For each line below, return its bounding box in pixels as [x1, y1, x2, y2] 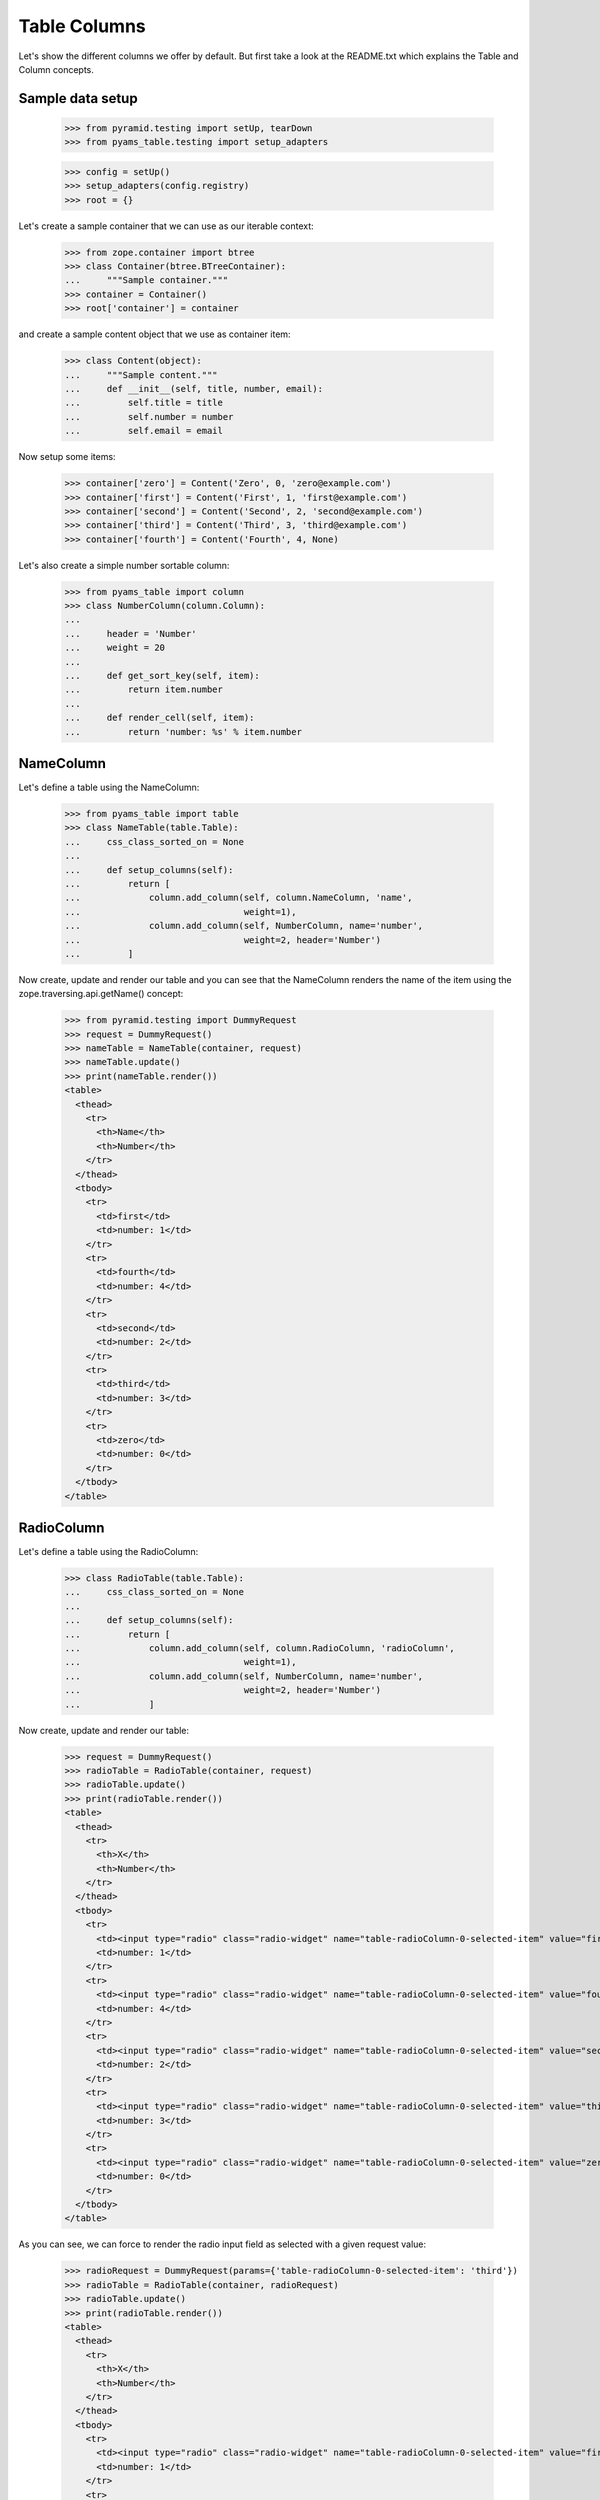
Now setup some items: [18, 451, 116, 463]
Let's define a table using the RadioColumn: [18, 1546, 199, 1558]
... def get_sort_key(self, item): [64, 670, 260, 681]
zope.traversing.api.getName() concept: [18, 988, 184, 1000]
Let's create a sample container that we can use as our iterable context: [18, 220, 314, 232]
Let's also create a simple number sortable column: [18, 559, 230, 571]
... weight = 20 [64, 642, 165, 654]
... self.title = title [64, 397, 224, 409]
